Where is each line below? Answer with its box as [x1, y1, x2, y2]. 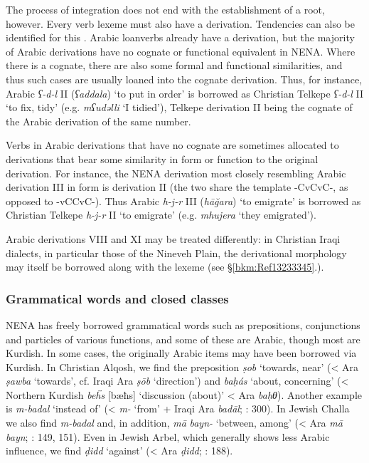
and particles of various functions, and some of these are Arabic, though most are [6, 331, 360, 346]
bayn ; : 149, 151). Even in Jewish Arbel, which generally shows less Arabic [6, 429, 330, 444]
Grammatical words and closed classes [6, 289, 229, 307]
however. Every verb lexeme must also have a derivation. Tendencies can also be [6, 16, 355, 31]
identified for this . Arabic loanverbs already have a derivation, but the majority [6, 30, 355, 45]
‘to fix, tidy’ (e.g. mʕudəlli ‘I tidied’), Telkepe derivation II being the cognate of [6, 100, 353, 115]
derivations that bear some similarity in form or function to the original [6, 151, 319, 166]
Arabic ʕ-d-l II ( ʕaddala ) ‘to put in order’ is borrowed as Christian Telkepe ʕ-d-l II [6, 85, 364, 100]
